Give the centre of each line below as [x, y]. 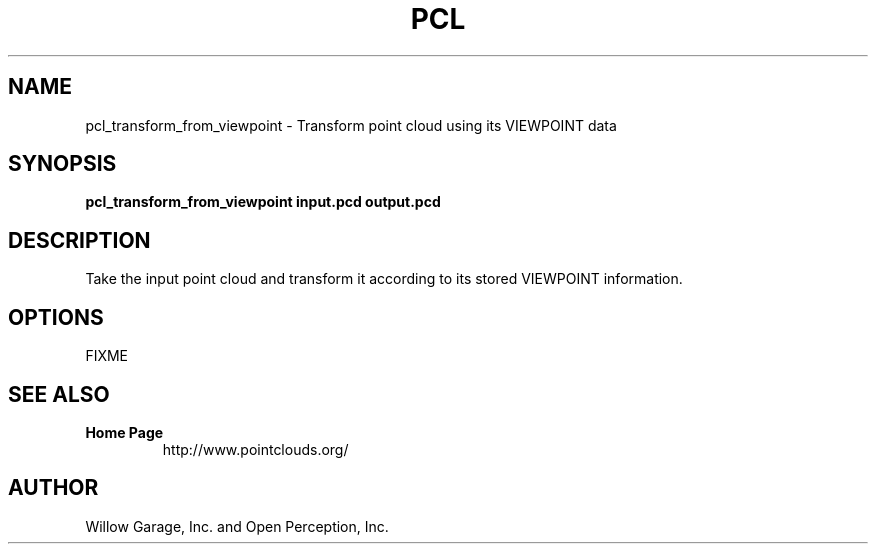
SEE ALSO [59, 394]
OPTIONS [56, 317]
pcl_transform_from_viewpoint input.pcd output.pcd [263, 202]
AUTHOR [53, 488]
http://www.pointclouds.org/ [255, 449]
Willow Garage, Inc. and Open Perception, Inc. [237, 526]
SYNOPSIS [62, 164]
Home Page [124, 432]
